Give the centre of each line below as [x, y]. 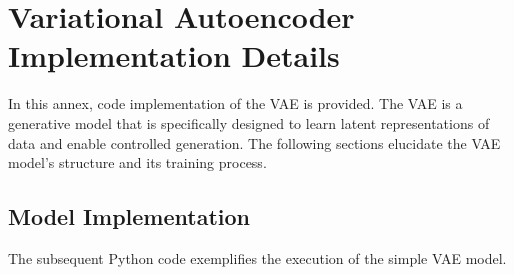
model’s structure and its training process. [137, 162]
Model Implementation [129, 216]
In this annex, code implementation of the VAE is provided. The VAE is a [235, 103]
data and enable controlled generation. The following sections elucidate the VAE [254, 142]
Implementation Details [174, 55]
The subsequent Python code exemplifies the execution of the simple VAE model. [257, 257]
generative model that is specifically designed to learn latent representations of [249, 122]
